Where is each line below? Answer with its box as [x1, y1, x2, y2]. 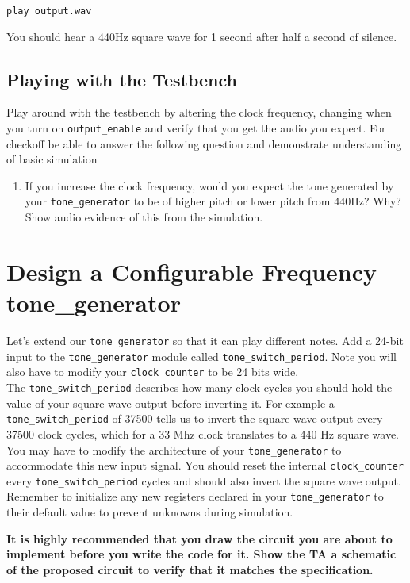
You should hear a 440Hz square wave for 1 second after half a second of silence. [6, 28, 397, 44]
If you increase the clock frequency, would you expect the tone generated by [25, 177, 394, 194]
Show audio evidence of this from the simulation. [25, 209, 263, 225]
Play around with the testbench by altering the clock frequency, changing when [6, 104, 392, 121]
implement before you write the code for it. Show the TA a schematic [6, 546, 397, 562]
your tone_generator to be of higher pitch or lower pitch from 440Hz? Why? [25, 193, 401, 209]
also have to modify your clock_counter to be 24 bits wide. [6, 363, 299, 380]
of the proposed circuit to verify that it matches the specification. [6, 561, 374, 577]
